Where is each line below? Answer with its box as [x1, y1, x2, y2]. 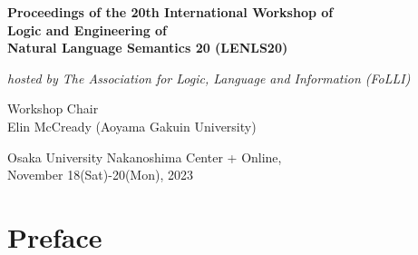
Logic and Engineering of [7, 20, 168, 39]
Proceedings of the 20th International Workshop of [7, 3, 334, 21]
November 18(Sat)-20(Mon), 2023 [7, 165, 193, 184]
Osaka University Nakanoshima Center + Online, [7, 147, 282, 166]
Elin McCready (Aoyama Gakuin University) [7, 116, 257, 135]
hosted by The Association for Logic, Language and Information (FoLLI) [7, 68, 411, 87]
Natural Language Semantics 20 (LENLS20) [7, 38, 288, 57]
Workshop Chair [7, 99, 99, 118]
